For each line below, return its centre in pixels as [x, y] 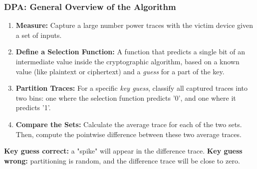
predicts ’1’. [33, 107]
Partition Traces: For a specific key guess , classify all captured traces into [132, 88]
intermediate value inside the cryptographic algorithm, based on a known [128, 61]
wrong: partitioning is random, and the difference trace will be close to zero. [122, 160]
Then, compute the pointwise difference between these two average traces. [128, 134]
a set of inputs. [39, 35]
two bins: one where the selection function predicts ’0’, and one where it [126, 97]
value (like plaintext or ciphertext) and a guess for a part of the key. [120, 71]
